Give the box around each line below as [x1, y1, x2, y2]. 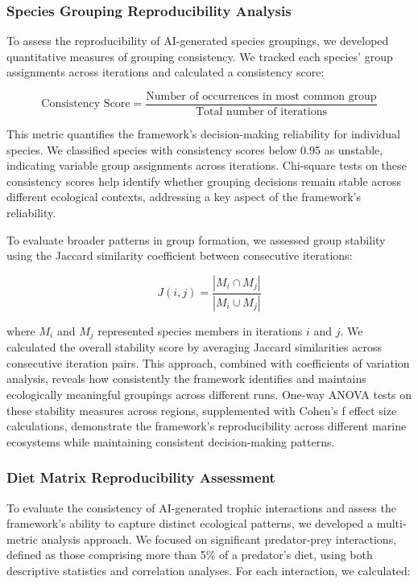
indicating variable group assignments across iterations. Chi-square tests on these [6, 157, 407, 174]
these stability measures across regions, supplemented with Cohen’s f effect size [6, 401, 397, 418]
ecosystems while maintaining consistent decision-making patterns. [6, 433, 335, 450]
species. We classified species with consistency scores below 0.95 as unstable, [6, 141, 383, 158]
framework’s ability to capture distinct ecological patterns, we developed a [6, 515, 373, 532]
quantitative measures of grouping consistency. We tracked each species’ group [6, 47, 393, 64]
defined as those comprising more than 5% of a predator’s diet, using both [6, 546, 373, 563]
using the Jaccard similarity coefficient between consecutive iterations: [6, 247, 353, 264]
